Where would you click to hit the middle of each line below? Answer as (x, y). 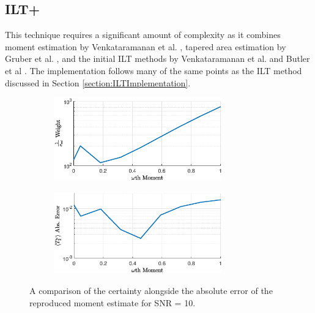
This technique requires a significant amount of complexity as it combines (143, 35)
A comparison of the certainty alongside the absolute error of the (151, 290)
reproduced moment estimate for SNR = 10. (113, 302)
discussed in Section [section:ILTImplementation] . (98, 82)
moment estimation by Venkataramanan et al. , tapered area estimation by (146, 46)
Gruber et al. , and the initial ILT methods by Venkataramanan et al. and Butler (157, 58)
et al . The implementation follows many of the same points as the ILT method (154, 70)
